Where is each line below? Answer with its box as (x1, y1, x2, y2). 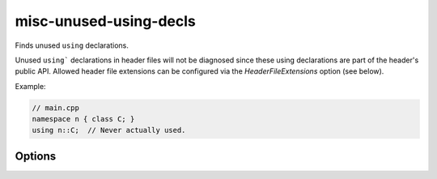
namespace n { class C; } (32, 114, 135, 124)
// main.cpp (32, 103, 80, 113)
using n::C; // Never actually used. (32, 126, 186, 135)
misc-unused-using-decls (15, 12, 196, 30)
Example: (15, 81, 46, 91)
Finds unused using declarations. (15, 40, 129, 50)
